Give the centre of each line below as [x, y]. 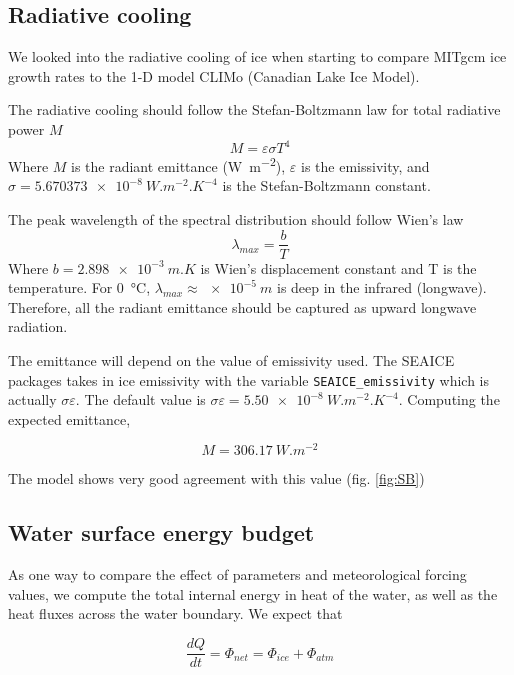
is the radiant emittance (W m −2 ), [178, 164]
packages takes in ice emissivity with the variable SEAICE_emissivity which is [249, 379]
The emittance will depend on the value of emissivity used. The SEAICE [231, 359]
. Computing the [449, 399]
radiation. [38, 326]
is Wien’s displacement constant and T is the [338, 267]
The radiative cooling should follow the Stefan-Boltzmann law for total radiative [254, 109]
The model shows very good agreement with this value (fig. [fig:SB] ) [216, 478]
